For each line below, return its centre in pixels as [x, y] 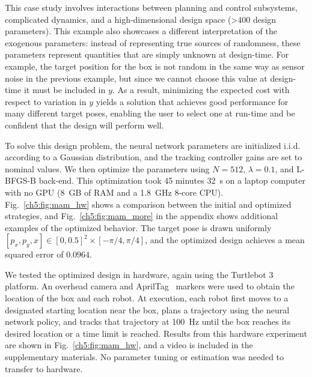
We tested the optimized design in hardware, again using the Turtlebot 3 [139, 274]
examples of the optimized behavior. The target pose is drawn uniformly [138, 227]
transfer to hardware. [44, 368]
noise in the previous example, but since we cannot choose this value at [136, 78]
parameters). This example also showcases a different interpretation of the [141, 31]
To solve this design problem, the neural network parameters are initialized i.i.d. [153, 145]
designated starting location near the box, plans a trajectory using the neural [147, 309]
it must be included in [65, 90]
